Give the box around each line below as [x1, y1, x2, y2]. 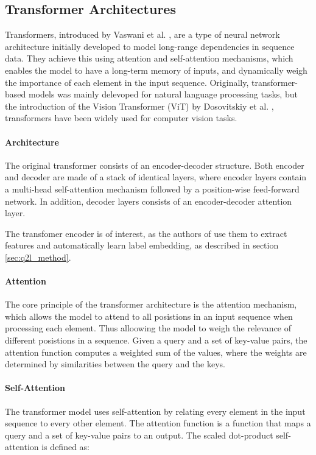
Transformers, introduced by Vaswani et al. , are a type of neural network [5, 28, 280, 41]
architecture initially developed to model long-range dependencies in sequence [5, 40, 295, 52]
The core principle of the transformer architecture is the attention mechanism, [5, 298, 297, 311]
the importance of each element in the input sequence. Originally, [5, 76, 249, 88]
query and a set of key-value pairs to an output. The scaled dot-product [5, 428, 273, 441]
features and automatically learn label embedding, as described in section [5, 239, 279, 252]
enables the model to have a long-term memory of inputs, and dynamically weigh [5, 63, 307, 76]
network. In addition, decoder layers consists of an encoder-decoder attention [5, 194, 292, 207]
